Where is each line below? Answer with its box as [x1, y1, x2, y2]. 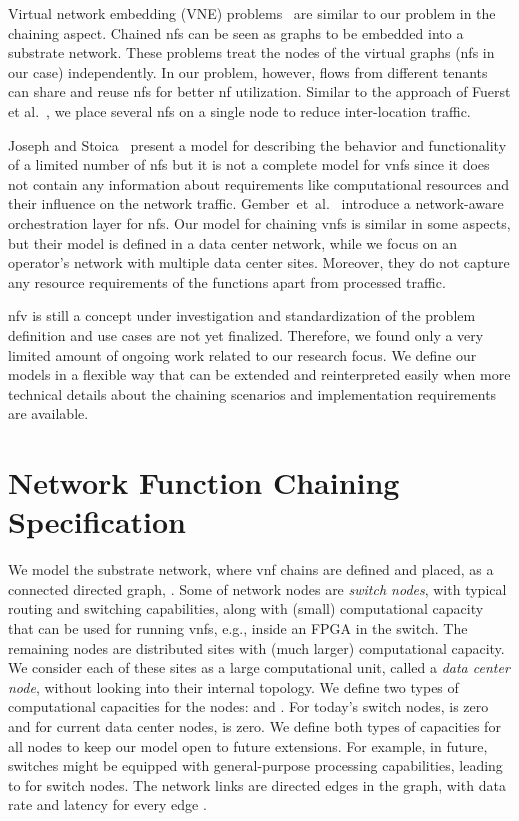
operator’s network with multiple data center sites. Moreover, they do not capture [8, 252, 510, 273]
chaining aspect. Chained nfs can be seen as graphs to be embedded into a [8, 22, 464, 43]
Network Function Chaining [8, 462, 400, 503]
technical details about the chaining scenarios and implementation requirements [8, 383, 497, 404]
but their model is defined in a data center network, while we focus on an [8, 232, 458, 253]
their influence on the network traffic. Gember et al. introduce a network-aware [8, 193, 504, 214]
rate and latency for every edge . [8, 794, 207, 815]
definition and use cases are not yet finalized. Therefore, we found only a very [8, 324, 484, 345]
